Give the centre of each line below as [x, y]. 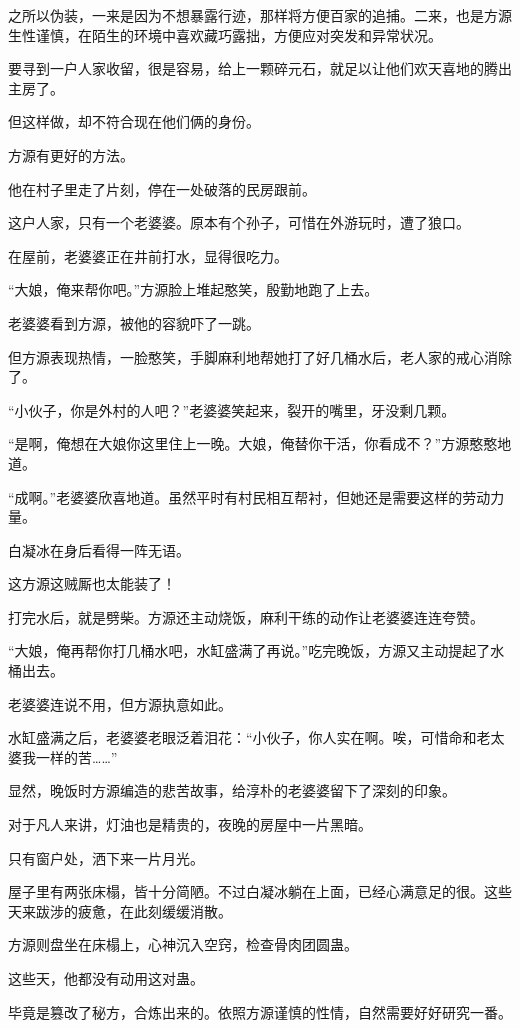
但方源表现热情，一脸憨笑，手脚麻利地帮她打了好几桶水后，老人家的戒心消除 [260, 356]
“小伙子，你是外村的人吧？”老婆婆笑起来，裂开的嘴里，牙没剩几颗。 [232, 409]
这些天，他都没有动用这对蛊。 [106, 978]
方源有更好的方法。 [71, 154]
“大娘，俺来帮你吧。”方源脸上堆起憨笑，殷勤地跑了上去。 [193, 289]
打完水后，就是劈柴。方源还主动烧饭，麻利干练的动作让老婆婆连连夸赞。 [246, 616]
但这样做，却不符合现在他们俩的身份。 [134, 121]
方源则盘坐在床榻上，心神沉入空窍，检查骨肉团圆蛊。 [183, 944]
